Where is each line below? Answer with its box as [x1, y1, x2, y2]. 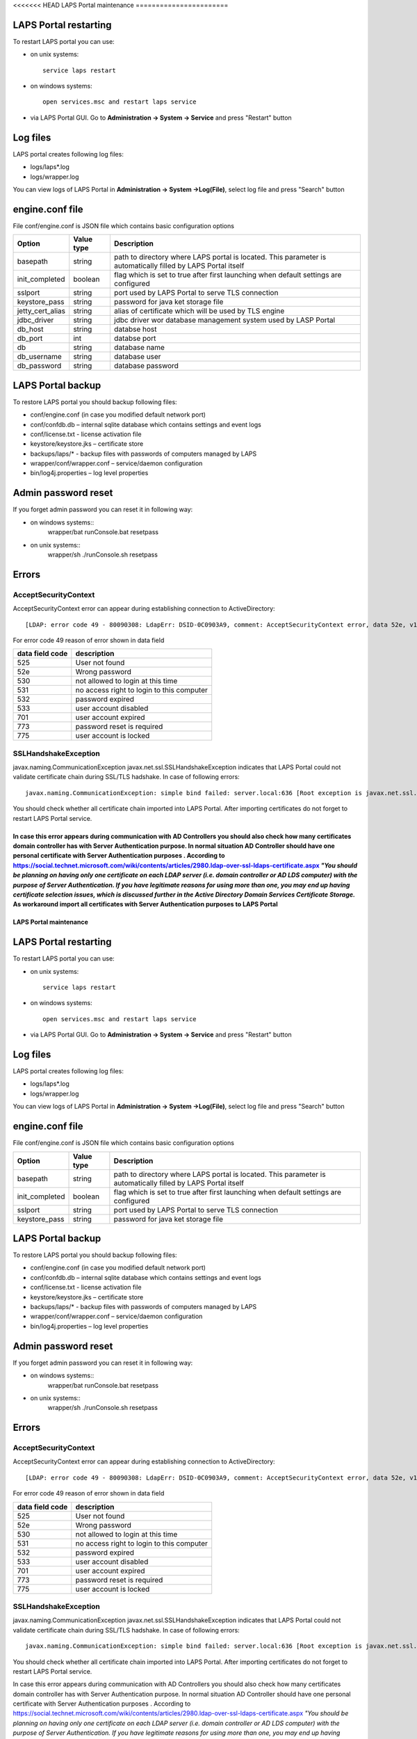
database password [113, 361, 179, 371]
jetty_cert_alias [17, 306, 66, 316]
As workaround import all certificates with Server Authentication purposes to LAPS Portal [13, 900, 278, 908]
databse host [113, 324, 157, 334]
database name [113, 343, 165, 353]
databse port [113, 334, 156, 344]
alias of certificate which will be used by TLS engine [113, 306, 285, 316]
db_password [17, 361, 62, 371]
